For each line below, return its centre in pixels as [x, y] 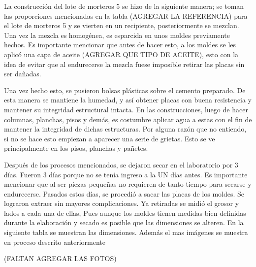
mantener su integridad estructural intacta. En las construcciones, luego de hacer [126, 109]
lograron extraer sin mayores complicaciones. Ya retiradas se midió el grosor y [122, 203]
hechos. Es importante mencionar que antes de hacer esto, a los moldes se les [120, 45]
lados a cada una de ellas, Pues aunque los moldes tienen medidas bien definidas [125, 213]
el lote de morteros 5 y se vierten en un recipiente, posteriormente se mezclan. [122, 25]
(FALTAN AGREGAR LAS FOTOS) [60, 258]
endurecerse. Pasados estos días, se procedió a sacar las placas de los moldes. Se [124, 193]
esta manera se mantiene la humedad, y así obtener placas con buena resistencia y [128, 100]
